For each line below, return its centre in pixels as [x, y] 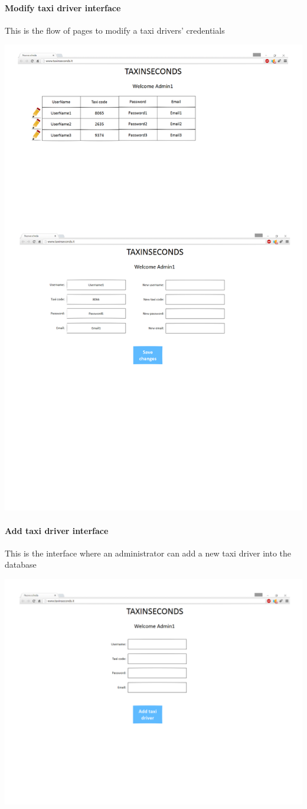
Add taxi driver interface [57, 530]
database [21, 564]
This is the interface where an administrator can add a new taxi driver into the [148, 553]
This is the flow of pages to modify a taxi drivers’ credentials [115, 30]
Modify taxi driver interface [63, 7]
